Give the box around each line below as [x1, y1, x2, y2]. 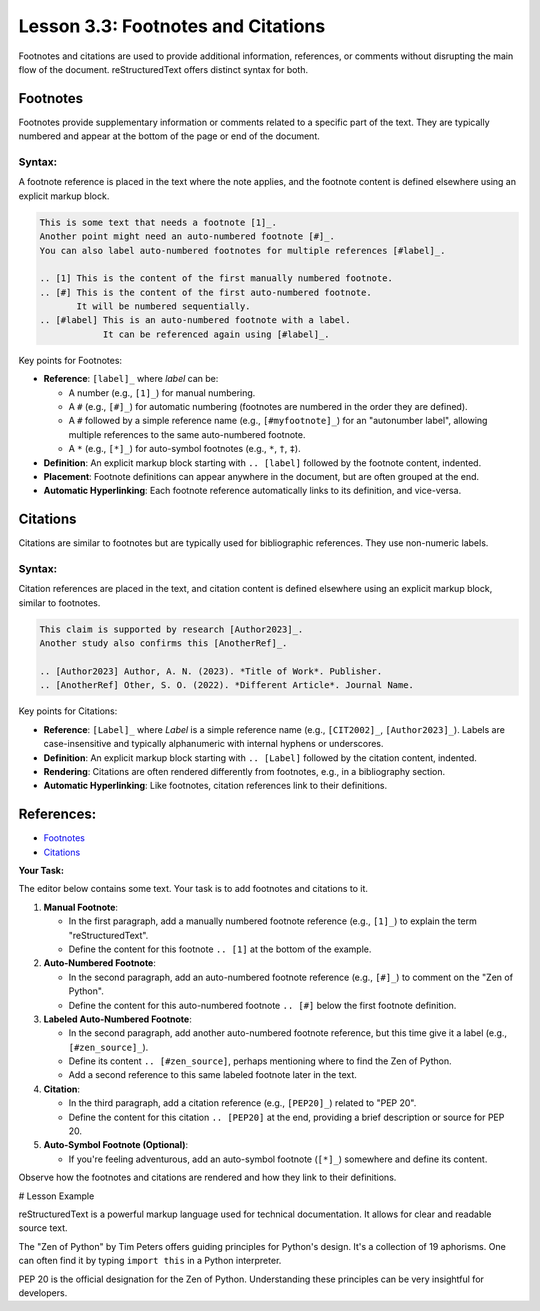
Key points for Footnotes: [18, 354, 123, 366]
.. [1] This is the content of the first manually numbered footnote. [39, 273, 394, 284]
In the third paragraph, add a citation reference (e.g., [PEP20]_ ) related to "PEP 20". [68, 1097, 417, 1109]
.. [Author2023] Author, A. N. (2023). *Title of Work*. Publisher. [39, 665, 383, 677]
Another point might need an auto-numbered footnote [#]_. [39, 231, 335, 242]
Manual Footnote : [43, 901, 119, 913]
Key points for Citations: [18, 705, 118, 717]
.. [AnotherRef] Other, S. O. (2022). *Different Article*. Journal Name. [39, 680, 415, 691]
